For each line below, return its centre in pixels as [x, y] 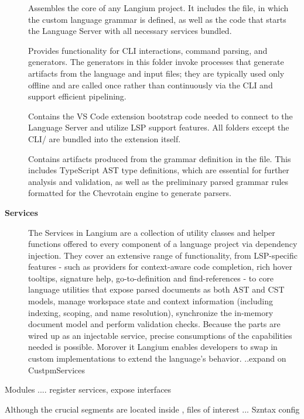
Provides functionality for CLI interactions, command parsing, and [148, 50]
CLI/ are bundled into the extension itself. [105, 138]
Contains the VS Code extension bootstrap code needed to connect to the [160, 116]
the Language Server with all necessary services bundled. [130, 31]
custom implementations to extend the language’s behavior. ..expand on [157, 358]
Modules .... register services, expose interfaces [88, 389]
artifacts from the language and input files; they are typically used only [156, 73]
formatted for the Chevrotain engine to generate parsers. [130, 193]
